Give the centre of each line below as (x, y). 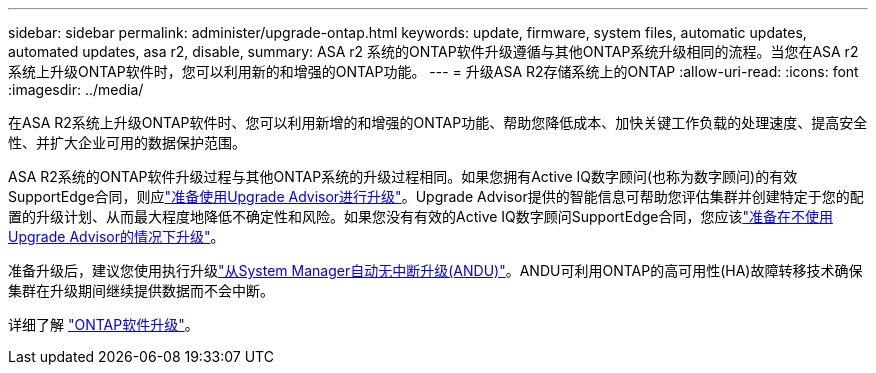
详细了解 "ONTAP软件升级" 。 (103, 324)
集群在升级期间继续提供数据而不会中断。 (141, 290)
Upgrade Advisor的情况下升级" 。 (116, 236)
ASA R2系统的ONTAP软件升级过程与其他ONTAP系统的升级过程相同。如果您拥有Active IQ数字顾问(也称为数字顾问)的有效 (403, 176)
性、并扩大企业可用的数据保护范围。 (127, 142)
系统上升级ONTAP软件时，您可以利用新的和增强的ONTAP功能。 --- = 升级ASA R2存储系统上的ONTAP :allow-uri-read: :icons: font (433, 71)
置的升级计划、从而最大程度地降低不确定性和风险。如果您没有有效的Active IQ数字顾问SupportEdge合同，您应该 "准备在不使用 (420, 216)
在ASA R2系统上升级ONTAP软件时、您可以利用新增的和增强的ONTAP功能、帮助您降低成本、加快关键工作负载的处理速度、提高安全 (438, 122)
